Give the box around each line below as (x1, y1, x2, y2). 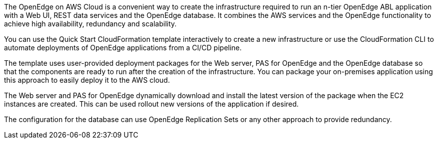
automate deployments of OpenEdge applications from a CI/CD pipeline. (4, 43, 242, 52)
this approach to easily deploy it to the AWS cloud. (4, 76, 170, 84)
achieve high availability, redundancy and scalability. (4, 19, 177, 28)
